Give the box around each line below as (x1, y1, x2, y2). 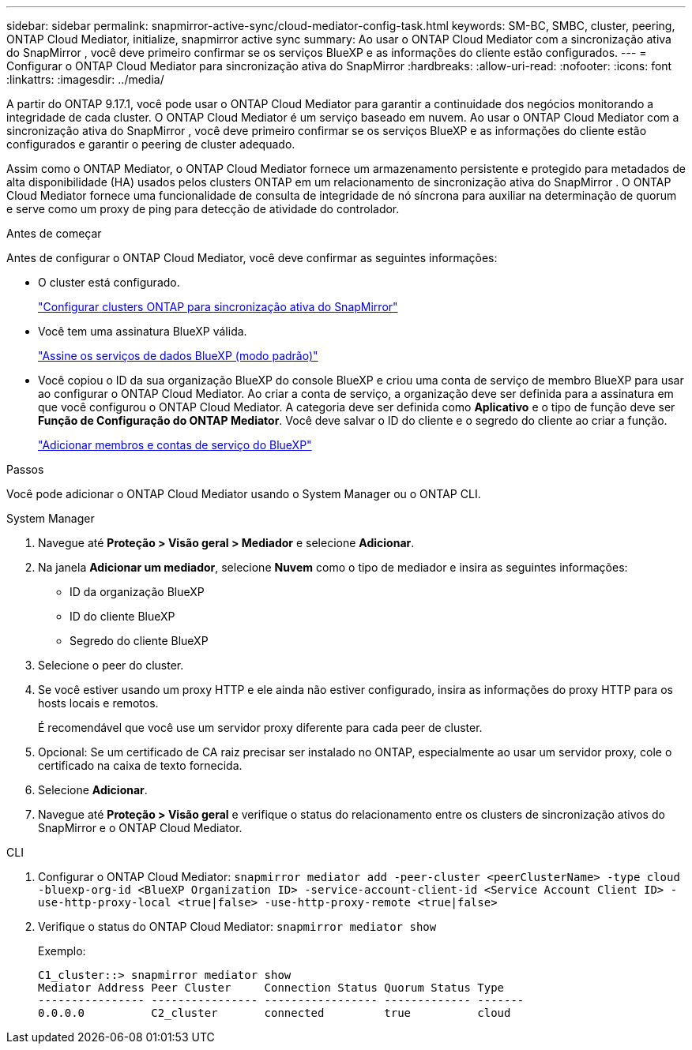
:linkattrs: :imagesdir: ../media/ (6, 73, 164, 86)
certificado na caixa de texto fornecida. (38, 759, 243, 772)
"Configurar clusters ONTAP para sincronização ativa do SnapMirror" (38, 300, 398, 313)
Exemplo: (38, 944, 86, 958)
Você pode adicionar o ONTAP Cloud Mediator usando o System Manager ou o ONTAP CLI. (6, 487, 481, 501)
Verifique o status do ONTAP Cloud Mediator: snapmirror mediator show (38, 920, 437, 933)
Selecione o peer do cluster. (38, 658, 184, 672)
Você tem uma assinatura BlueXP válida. (38, 324, 247, 338)
